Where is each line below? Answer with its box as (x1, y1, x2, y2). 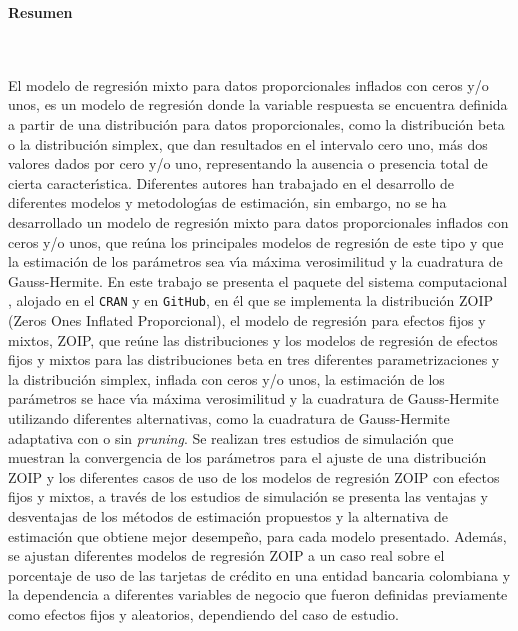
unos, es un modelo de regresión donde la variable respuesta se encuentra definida (8, 94, 508, 115)
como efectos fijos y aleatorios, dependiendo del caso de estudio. (8, 603, 399, 624)
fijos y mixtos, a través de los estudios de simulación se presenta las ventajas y (8, 486, 488, 507)
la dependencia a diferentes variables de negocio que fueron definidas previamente (8, 584, 508, 605)
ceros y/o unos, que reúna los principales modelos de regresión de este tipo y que (8, 231, 504, 252)
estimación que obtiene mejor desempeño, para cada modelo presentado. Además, (8, 525, 507, 546)
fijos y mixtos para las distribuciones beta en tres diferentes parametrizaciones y (8, 349, 500, 370)
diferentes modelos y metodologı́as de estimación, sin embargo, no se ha (8, 192, 447, 213)
